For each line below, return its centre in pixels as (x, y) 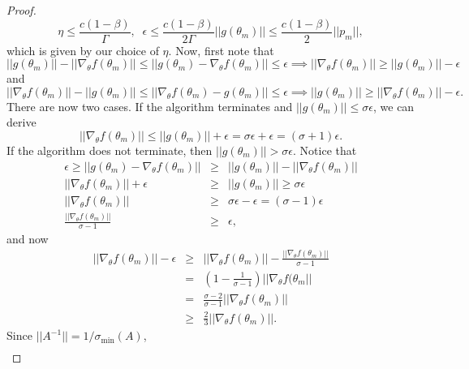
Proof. (22, 10)
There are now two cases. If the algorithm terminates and (150, 106)
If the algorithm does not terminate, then (110, 150)
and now (28, 238)
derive (22, 122)
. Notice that (325, 150)
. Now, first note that (221, 50)
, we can (394, 106)
